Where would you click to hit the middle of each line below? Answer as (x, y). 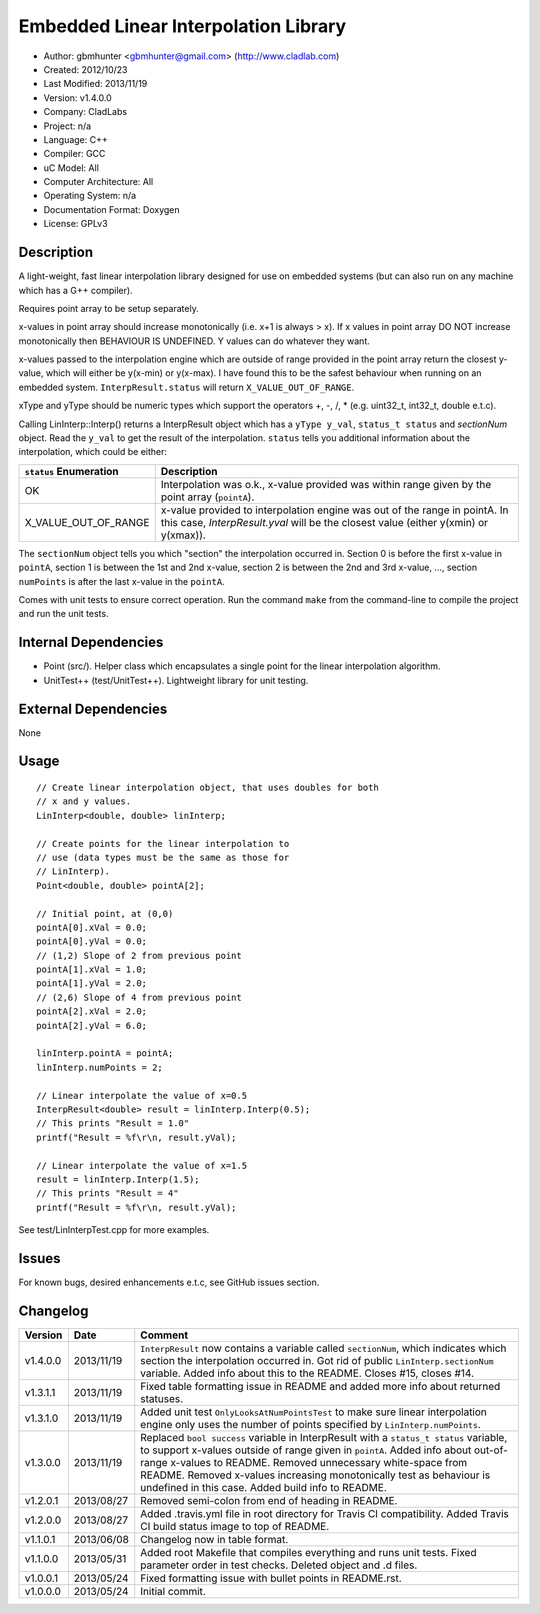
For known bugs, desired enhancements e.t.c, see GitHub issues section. (169, 1282)
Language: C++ (76, 139)
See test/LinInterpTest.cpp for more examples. (114, 1230)
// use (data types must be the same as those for (163, 857)
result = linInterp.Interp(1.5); (118, 1179)
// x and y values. (84, 801)
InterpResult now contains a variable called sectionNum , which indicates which (323, 1348)
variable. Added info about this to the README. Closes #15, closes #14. (307, 1373)
